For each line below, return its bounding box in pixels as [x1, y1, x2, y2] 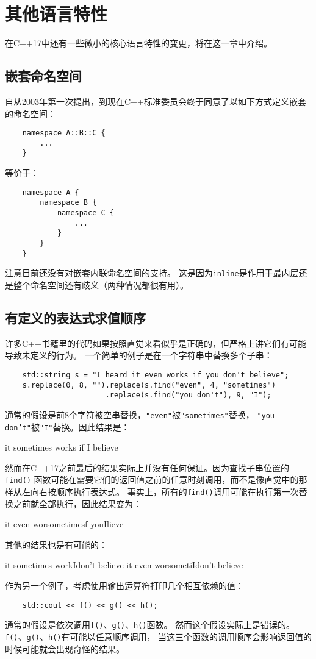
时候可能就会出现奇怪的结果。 [5, 642, 124, 655]
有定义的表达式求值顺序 [5, 308, 146, 327]
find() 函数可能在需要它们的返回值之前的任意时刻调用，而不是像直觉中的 [5, 473, 299, 486]
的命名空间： [5, 107, 56, 119]
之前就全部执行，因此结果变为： [13, 497, 142, 510]
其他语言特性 [5, 1, 108, 26]
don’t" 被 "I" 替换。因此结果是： [5, 420, 130, 433]
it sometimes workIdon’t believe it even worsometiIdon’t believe [5, 558, 243, 571]
